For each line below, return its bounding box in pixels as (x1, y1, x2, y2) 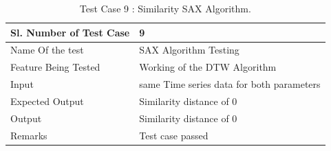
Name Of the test (10, 43, 84, 57)
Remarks (10, 128, 47, 142)
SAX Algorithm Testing (139, 43, 239, 57)
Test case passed (139, 128, 209, 142)
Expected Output (10, 93, 84, 108)
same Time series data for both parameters (139, 77, 321, 91)
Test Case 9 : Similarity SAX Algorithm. (79, 1, 251, 15)
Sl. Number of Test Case (10, 25, 130, 39)
